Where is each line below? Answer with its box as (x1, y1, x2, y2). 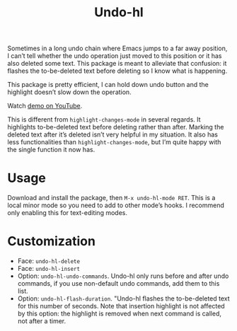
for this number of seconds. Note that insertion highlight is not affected (17, 302, 225, 310)
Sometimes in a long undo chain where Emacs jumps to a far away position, (7, 44, 228, 53)
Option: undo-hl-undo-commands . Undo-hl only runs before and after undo (17, 272, 229, 280)
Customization (7, 233, 96, 250)
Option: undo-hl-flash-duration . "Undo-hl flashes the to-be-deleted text (17, 294, 230, 303)
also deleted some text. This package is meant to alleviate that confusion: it (7, 59, 227, 68)
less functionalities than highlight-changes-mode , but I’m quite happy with (7, 138, 221, 146)
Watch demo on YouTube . (7, 102, 83, 110)
